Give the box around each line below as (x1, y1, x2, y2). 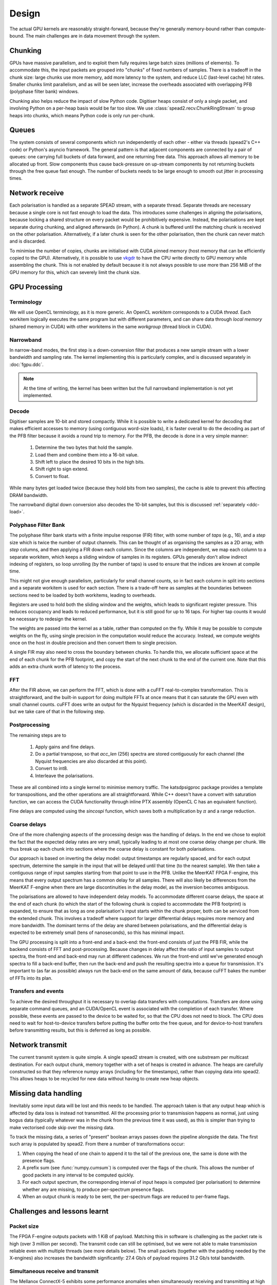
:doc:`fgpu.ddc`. (9, 361, 44, 368)
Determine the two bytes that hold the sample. (35, 445, 133, 451)
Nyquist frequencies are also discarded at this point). (35, 758, 147, 764)
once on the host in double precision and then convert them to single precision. (9, 639, 177, 646)
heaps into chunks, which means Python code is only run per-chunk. (9, 112, 155, 118)
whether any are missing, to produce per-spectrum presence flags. (22, 1186, 164, 1192)
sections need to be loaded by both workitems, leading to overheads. (9, 592, 156, 598)
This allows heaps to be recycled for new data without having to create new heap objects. (9, 1076, 200, 1082)
